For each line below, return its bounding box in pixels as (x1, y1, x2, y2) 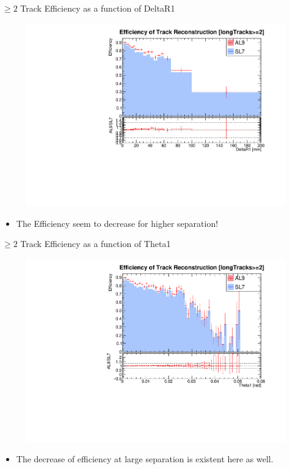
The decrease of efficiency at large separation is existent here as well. (16, 452, 274, 465)
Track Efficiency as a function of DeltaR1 (20, 2, 175, 14)
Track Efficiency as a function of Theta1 (20, 237, 171, 250)
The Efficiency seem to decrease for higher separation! (16, 216, 219, 229)
